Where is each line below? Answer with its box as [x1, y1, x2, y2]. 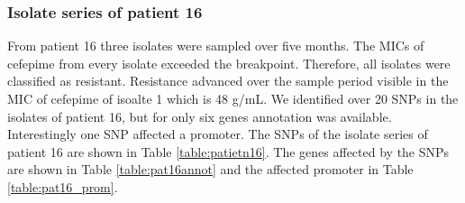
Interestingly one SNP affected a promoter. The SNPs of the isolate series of [7, 125, 428, 143]
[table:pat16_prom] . [7, 177, 118, 196]
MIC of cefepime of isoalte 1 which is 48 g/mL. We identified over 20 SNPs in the [7, 89, 459, 107]
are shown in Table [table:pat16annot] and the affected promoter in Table [7, 160, 414, 179]
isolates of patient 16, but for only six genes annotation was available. [7, 106, 392, 125]
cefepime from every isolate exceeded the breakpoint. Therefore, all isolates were [7, 53, 451, 72]
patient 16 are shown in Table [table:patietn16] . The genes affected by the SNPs [7, 142, 450, 161]
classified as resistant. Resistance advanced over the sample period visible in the [7, 71, 449, 90]
